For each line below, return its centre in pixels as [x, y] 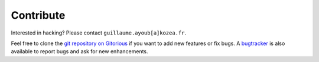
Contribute [38, 15]
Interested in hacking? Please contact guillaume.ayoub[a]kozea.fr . [98, 33]
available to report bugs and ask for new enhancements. [79, 51]
